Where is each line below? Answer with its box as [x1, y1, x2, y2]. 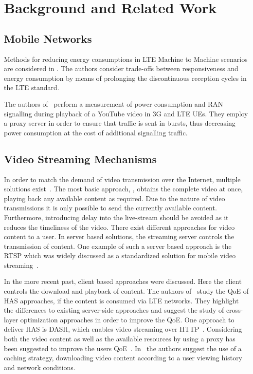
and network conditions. [4, 362, 75, 372]
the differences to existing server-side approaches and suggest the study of [4, 305, 224, 315]
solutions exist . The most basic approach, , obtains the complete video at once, [4, 184, 243, 194]
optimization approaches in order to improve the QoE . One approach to [20, 314, 235, 324]
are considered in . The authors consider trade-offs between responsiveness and [4, 63, 238, 74]
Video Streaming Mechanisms [4, 151, 157, 166]
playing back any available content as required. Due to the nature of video [4, 193, 225, 203]
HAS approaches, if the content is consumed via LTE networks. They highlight [4, 295, 239, 305]
